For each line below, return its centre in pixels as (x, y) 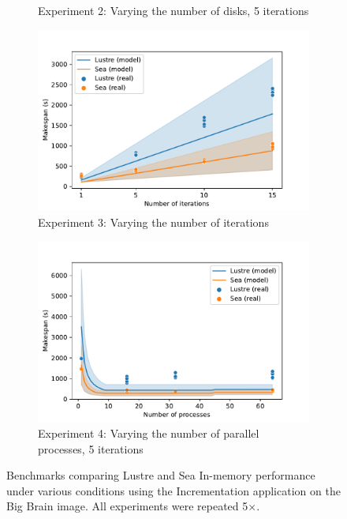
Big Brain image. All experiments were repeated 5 (127, 506)
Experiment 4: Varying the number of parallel (149, 433)
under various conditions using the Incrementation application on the (173, 490)
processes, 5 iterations (91, 448)
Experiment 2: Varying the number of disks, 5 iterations (173, 10)
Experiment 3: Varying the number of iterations (153, 222)
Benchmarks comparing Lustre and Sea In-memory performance (161, 475)
